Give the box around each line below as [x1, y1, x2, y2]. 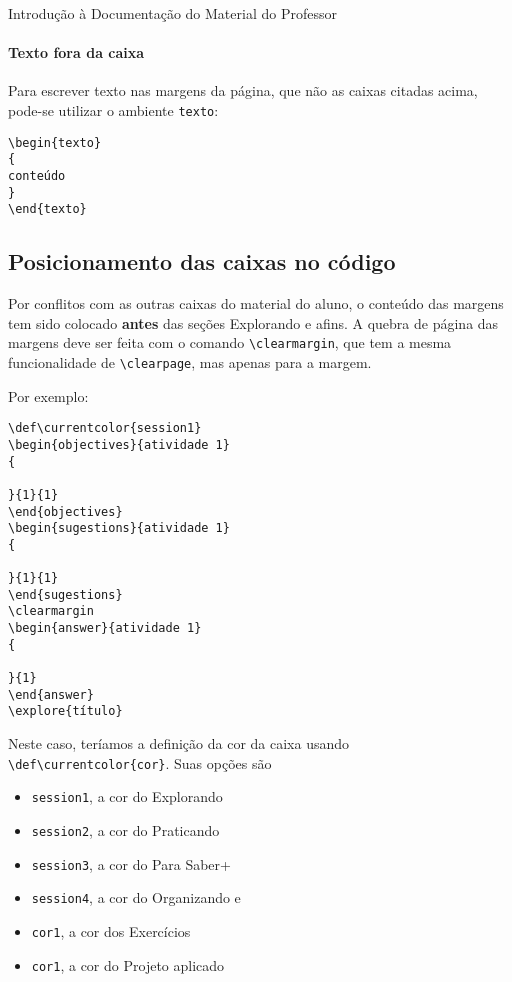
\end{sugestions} [8, 587, 123, 602]
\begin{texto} [8, 135, 102, 150]
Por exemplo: [8, 385, 89, 406]
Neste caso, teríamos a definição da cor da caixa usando [8, 733, 350, 754]
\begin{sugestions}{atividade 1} [8, 521, 230, 536]
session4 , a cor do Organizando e [31, 887, 241, 908]
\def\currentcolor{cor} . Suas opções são [8, 752, 272, 773]
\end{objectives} [8, 504, 123, 519]
